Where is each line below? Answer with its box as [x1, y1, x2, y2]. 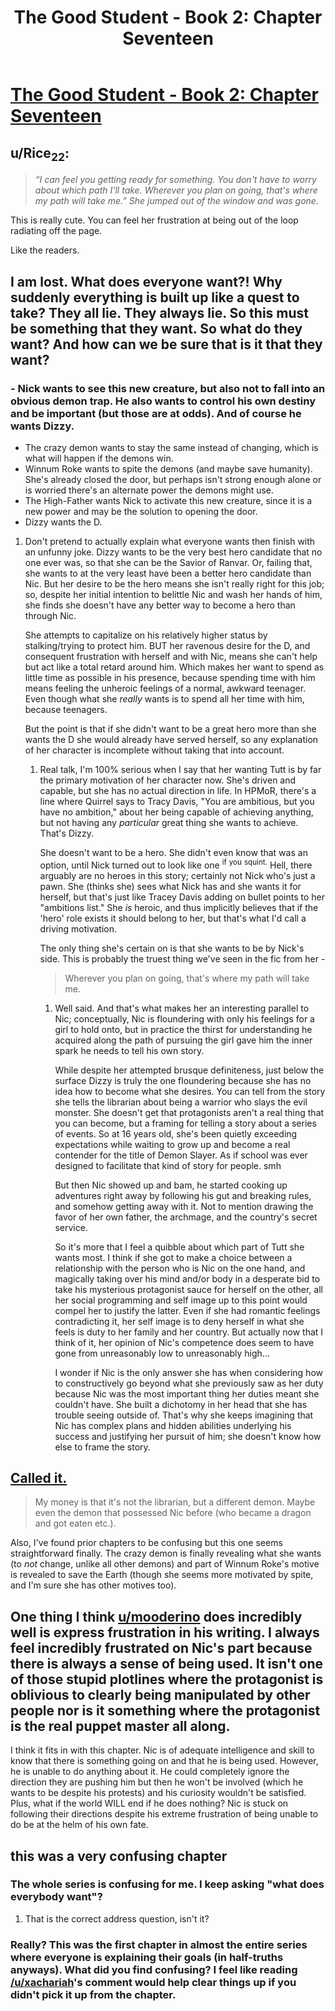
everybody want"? [10, 1890, 103, 1904]
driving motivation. [39, 922, 117, 935]
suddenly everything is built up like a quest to [10, 289, 300, 306]
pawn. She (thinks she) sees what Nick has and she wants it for [39, 880, 302, 892]
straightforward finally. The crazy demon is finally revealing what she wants [10, 1547, 322, 1560]
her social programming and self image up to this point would [54, 1294, 308, 1306]
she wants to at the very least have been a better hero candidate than [24, 567, 312, 579]
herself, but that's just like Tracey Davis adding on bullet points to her [39, 891, 326, 903]
